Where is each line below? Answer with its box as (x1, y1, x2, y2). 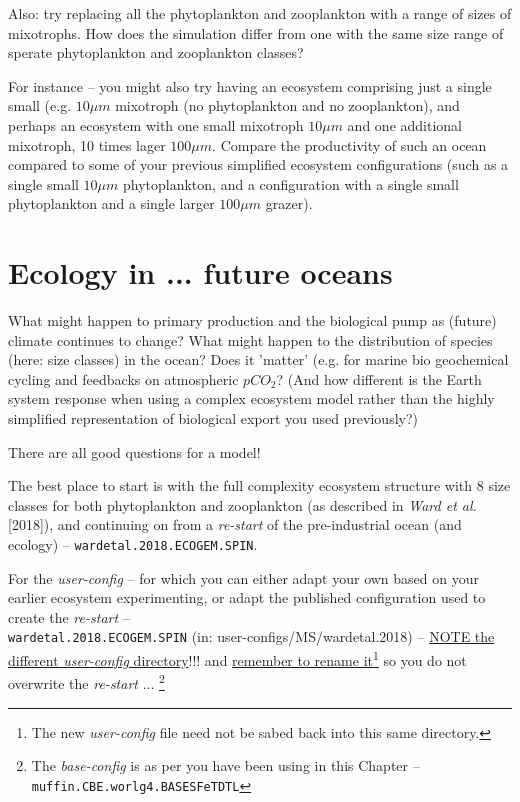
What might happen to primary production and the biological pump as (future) (8, 310, 497, 331)
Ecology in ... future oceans (8, 252, 393, 293)
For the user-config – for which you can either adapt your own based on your (8, 567, 479, 588)
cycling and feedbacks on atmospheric (8, 368, 239, 389)
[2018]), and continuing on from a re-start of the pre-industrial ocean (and (8, 514, 462, 535)
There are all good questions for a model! (8, 441, 261, 462)
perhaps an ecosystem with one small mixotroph (8, 114, 304, 135)
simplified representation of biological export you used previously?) (8, 408, 419, 429)
